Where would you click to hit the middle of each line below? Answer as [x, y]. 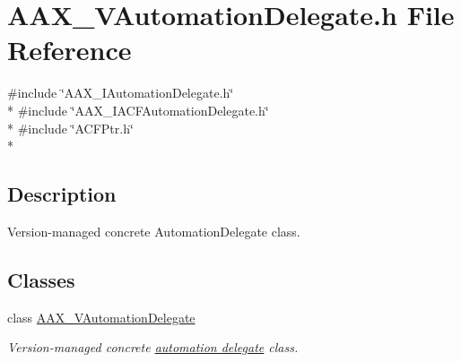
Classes [41, 279]
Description [62, 194]
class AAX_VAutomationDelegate [101, 317]
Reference [70, 50]
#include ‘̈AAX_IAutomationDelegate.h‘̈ [121, 93]
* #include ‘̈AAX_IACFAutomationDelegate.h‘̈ [138, 110]
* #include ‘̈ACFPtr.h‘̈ [70, 128]
